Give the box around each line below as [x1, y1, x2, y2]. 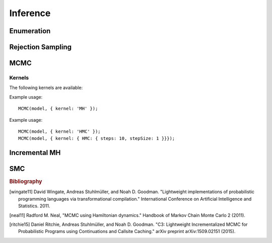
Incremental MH [9, 148, 61, 157]
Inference [9, 8, 51, 19]
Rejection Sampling [9, 43, 72, 51]
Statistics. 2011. [18, 203, 50, 209]
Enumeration [9, 27, 51, 35]
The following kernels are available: [9, 85, 83, 91]
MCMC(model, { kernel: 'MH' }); [18, 106, 98, 112]
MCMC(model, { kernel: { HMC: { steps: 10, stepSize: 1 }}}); [18, 136, 175, 141]
